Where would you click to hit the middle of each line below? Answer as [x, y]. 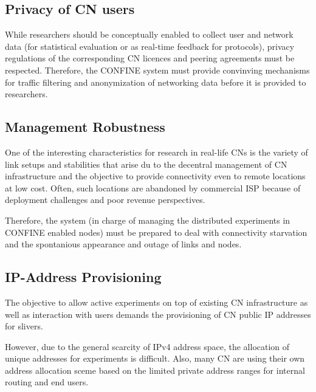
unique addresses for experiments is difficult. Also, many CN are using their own [155, 358]
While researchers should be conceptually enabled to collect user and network [149, 34]
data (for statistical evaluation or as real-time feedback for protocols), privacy [150, 46]
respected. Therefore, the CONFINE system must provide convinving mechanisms [157, 70]
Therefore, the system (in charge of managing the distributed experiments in [148, 220]
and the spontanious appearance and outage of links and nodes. [123, 244]
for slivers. [24, 326]
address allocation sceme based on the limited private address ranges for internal [155, 370]
